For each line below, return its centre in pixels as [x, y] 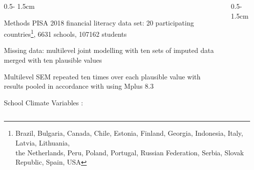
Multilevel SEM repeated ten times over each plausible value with [102, 76]
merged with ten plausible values [53, 60]
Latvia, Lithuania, [42, 143]
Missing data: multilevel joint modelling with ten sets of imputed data [109, 50]
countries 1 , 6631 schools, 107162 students [65, 33]
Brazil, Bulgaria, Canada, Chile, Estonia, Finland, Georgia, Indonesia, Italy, [129, 133]
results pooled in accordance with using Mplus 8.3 [79, 86]
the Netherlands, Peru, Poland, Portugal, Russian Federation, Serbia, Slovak [130, 152]
